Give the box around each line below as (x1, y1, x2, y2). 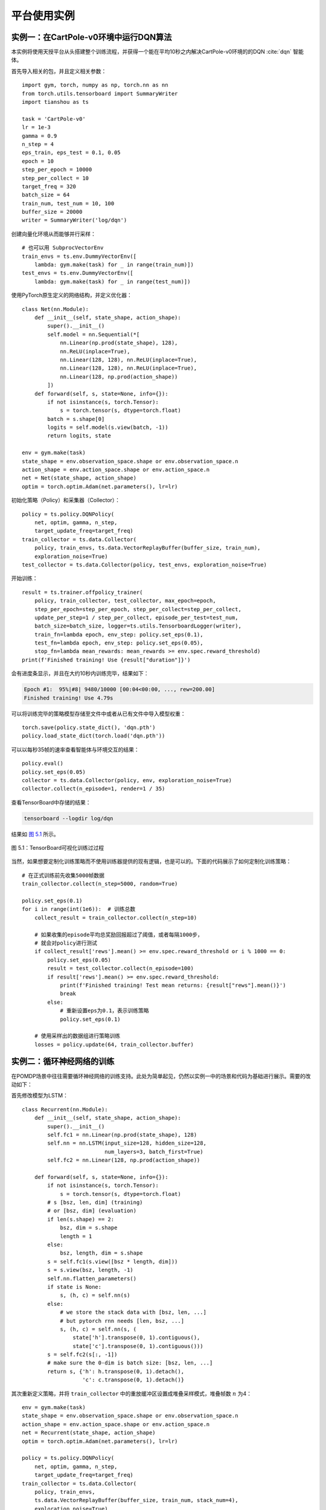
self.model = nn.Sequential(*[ (47, 331, 140, 338)
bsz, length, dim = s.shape (60, 1250, 143, 1256)
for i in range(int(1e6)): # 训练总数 (22, 906, 136, 913)
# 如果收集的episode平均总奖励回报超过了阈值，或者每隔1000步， (34, 931, 203, 938)
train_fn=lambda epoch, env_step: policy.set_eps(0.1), (34, 631, 203, 638)
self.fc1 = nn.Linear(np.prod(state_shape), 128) (47, 1131, 197, 1138)
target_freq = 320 (22, 183, 77, 190)
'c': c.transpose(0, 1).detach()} (82, 1377, 184, 1383)
